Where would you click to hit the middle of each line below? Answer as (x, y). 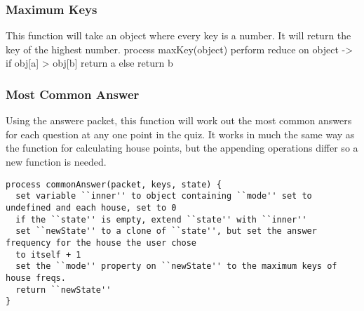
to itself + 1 (48, 254)
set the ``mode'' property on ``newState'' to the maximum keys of (176, 266)
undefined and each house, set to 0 (91, 207)
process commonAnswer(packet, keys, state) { (114, 184)
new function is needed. (56, 161)
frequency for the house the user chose (101, 243)
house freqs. (36, 278)
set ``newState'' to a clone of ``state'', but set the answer (166, 231)
